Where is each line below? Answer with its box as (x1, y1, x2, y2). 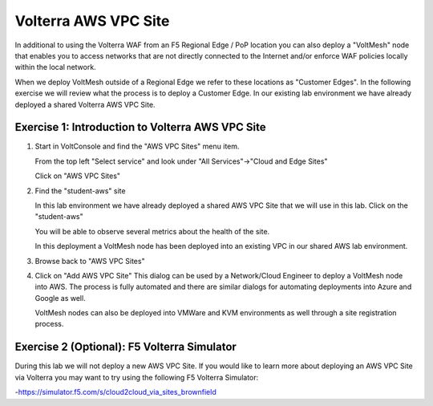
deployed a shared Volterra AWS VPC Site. (14, 99, 156, 109)
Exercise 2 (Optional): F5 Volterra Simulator (14, 340, 237, 354)
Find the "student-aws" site (34, 185, 126, 196)
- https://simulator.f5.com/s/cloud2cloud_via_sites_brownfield (14, 388, 216, 397)
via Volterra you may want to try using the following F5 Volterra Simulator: (14, 372, 259, 382)
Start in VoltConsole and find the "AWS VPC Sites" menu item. (34, 141, 240, 152)
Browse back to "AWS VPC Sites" (34, 256, 145, 266)
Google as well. (34, 293, 86, 302)
